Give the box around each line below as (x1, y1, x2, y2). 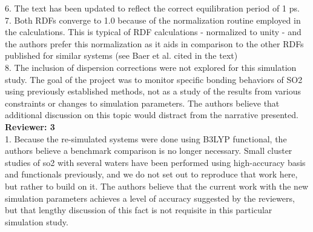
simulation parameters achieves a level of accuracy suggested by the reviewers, (5, 191, 295, 204)
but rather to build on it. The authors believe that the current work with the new (5, 179, 309, 192)
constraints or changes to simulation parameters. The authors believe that (5, 96, 280, 109)
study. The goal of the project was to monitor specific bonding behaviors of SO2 (5, 73, 303, 85)
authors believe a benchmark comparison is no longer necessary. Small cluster (5, 144, 292, 157)
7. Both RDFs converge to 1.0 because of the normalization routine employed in (5, 13, 301, 26)
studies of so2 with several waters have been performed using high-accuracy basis (5, 156, 306, 168)
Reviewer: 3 (5, 120, 55, 133)
